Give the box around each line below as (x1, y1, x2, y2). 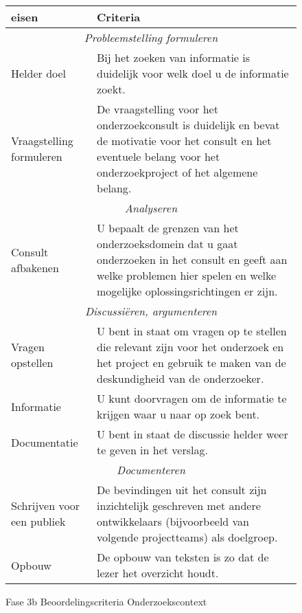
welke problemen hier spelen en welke (97, 267, 277, 283)
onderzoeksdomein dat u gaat (97, 236, 238, 252)
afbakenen (11, 259, 59, 276)
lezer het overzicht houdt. (97, 565, 219, 581)
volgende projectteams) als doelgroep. (97, 529, 278, 545)
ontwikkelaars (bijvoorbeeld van (97, 513, 250, 529)
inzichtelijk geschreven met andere (97, 498, 261, 513)
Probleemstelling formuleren (84, 30, 218, 45)
